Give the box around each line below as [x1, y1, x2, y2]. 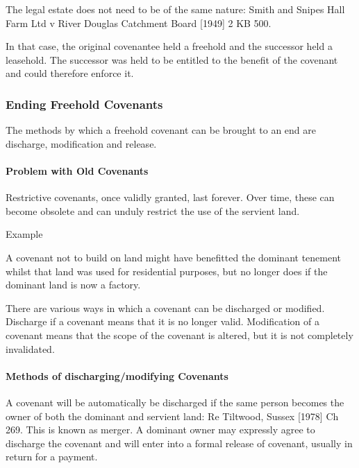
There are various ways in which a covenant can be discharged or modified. [6, 300, 325, 315]
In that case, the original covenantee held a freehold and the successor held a [6, 39, 333, 53]
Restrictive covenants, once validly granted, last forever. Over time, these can [6, 190, 335, 205]
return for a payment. [6, 449, 98, 464]
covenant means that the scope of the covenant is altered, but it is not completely [6, 327, 353, 342]
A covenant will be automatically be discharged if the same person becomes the [6, 395, 344, 409]
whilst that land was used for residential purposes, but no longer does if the [6, 263, 328, 278]
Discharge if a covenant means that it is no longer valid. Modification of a [6, 314, 320, 329]
